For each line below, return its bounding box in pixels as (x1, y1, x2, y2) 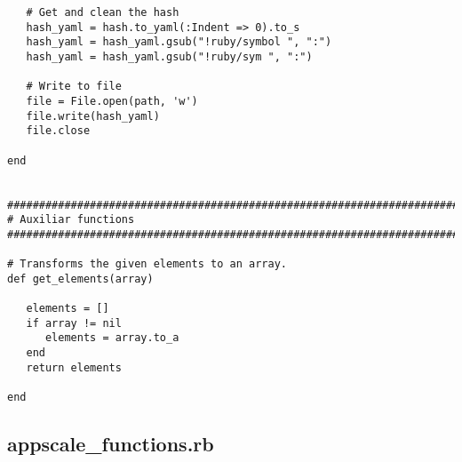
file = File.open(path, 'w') (26, 94, 198, 108)
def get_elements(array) (7, 272, 154, 285)
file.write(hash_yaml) (26, 109, 160, 123)
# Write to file (26, 80, 122, 93)
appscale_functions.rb (7, 430, 214, 458)
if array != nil (26, 316, 122, 330)
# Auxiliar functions (7, 213, 135, 227)
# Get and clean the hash (26, 6, 179, 19)
